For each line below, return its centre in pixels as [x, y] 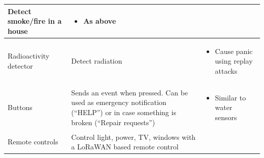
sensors [226, 117]
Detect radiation [97, 61]
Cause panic [234, 51]
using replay [234, 61]
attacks [226, 70]
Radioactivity [29, 56]
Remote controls [33, 142]
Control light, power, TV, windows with [134, 137]
